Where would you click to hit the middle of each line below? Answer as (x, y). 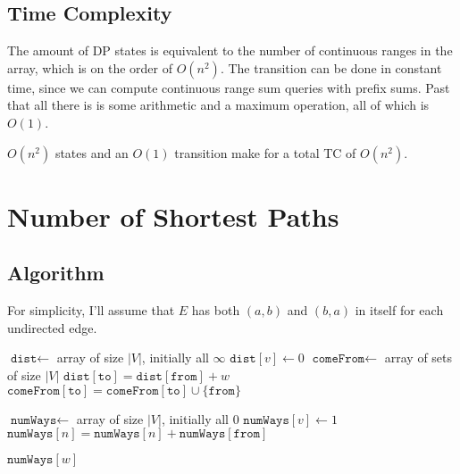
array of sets (418, 358)
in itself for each (399, 310)
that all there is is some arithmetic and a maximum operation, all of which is (218, 105)
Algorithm (56, 273)
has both (216, 310)
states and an (92, 152)
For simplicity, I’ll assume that (91, 310)
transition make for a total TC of (265, 152)
